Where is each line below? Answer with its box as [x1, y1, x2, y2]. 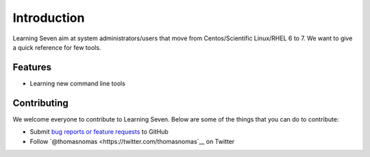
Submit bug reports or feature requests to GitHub [29, 128, 169, 136]
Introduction [12, 10, 85, 25]
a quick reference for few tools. [12, 43, 101, 51]
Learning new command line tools [29, 79, 126, 87]
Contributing [12, 97, 69, 109]
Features [12, 61, 51, 73]
